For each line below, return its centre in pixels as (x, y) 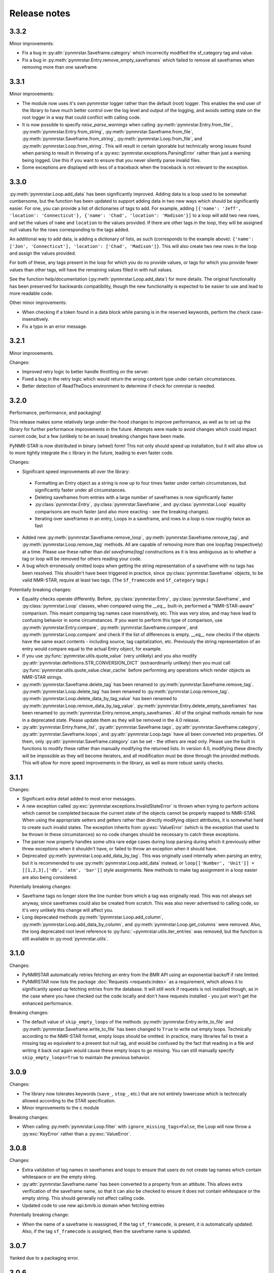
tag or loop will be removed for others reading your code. (82, 559)
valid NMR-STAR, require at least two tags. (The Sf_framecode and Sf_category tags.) (115, 580)
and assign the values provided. (43, 253)
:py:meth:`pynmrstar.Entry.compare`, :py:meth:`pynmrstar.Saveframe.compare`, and (110, 627)
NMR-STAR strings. (42, 677)
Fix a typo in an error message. (55, 326)
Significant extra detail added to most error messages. (79, 799)
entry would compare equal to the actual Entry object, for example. (92, 649)
